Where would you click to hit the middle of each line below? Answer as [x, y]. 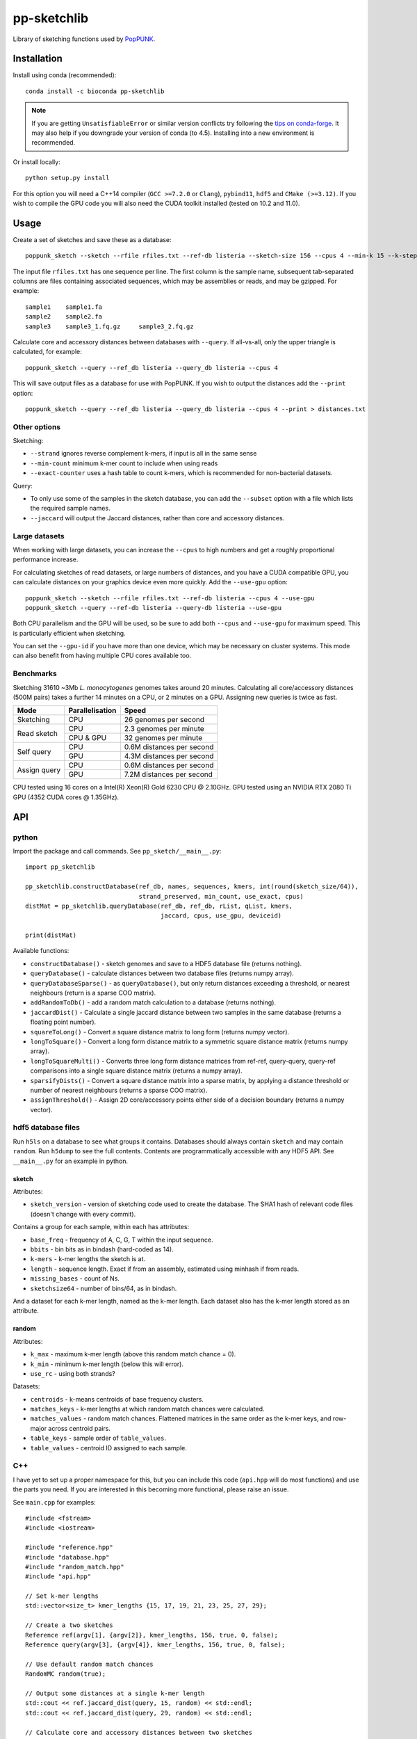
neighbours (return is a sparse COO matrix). [93, 993]
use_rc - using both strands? [73, 1373]
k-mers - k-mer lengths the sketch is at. [88, 1259]
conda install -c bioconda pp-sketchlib [95, 91]
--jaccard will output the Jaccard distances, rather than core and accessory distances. [157, 518]
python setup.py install [67, 178]
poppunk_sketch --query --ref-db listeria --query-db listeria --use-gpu [154, 608]
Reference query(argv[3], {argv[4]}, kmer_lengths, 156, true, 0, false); [155, 1645]
